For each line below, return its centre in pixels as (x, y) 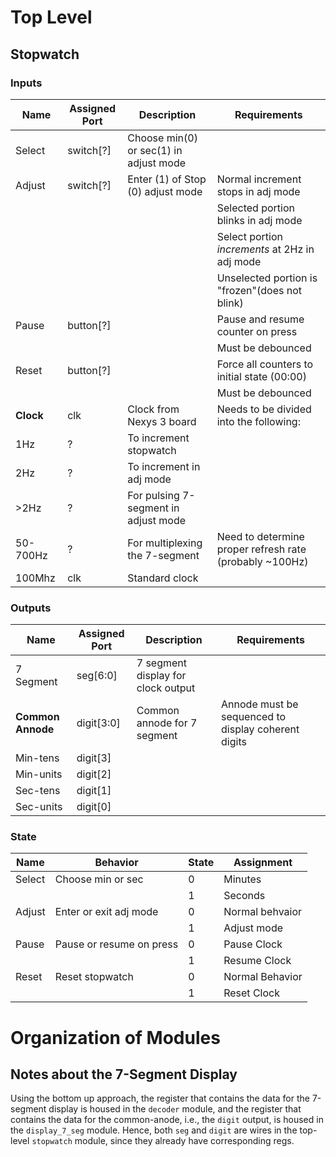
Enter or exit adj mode (106, 912)
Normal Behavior (263, 977)
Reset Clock (251, 993)
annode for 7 (167, 723)
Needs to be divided (264, 409)
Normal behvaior (263, 912)
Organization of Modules (115, 1037)
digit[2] (94, 774)
